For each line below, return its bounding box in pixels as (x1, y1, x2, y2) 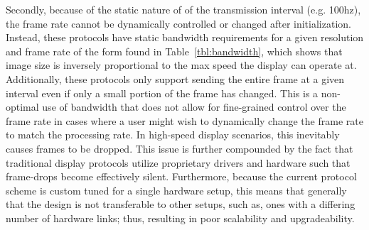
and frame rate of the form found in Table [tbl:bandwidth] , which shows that (6, 43, 343, 58)
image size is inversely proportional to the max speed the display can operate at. (6, 57, 357, 72)
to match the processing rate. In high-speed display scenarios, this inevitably (6, 127, 340, 142)
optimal (6, 99, 39, 114)
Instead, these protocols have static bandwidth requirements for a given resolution (6, 30, 364, 45)
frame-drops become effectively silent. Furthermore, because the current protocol (6, 169, 357, 184)
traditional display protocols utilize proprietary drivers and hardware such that (6, 155, 351, 170)
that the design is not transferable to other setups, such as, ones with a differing (6, 197, 355, 212)
